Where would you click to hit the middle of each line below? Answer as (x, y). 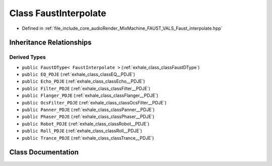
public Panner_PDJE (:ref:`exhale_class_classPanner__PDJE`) (88, 110)
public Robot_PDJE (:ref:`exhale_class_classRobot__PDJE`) (86, 124)
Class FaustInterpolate (58, 13)
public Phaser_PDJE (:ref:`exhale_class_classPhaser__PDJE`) (88, 117)
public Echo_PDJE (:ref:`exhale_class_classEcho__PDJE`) (84, 81)
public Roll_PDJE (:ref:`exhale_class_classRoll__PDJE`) (82, 131)
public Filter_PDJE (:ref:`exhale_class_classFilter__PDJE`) (86, 88)
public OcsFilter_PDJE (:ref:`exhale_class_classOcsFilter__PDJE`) (94, 102)
